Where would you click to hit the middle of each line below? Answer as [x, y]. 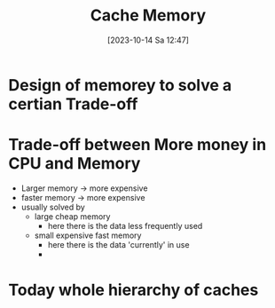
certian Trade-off [73, 104]
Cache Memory [148, 16]
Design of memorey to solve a [120, 85]
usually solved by [53, 207]
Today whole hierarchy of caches [134, 290]
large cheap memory [72, 216]
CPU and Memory [75, 164]
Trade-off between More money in [137, 145]
